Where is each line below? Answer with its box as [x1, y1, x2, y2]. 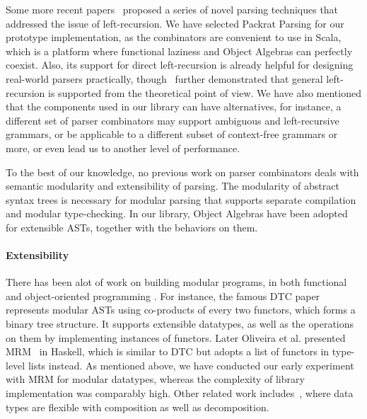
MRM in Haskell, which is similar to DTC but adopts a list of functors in [6, 344, 330, 359]
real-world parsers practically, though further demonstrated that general [6, 71, 323, 86]
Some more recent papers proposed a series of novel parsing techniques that [6, 2, 339, 16]
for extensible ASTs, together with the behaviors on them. [6, 219, 258, 234]
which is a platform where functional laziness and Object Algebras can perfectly [6, 43, 353, 58]
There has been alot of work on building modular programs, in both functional [6, 275, 347, 289]
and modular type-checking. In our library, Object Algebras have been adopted [6, 206, 348, 221]
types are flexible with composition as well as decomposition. [6, 399, 269, 414]
